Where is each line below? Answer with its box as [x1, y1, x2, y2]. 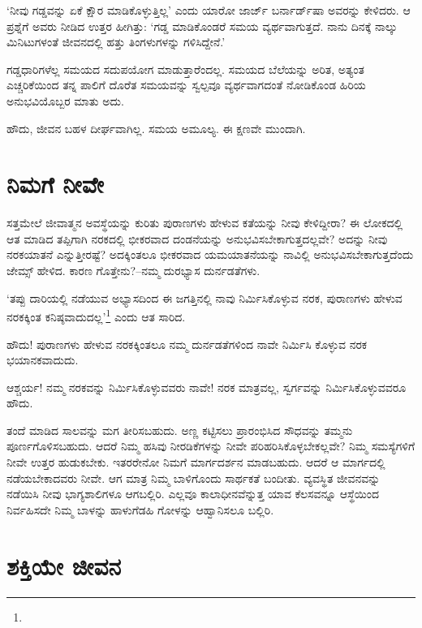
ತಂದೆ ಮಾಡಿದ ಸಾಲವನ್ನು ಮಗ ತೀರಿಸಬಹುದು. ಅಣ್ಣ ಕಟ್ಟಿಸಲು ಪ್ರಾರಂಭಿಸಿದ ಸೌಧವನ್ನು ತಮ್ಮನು [6, 421, 353, 438]
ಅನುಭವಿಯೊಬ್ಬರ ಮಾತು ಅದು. [6, 92, 124, 109]
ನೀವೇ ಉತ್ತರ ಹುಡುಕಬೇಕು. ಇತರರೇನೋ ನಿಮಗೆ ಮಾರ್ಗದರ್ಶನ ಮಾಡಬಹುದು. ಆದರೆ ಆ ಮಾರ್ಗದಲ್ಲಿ [6, 454, 385, 471]
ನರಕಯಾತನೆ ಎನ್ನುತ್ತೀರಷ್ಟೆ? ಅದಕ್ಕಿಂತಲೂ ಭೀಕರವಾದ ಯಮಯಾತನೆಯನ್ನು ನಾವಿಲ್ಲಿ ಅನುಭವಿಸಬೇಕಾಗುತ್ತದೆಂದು [6, 246, 414, 263]
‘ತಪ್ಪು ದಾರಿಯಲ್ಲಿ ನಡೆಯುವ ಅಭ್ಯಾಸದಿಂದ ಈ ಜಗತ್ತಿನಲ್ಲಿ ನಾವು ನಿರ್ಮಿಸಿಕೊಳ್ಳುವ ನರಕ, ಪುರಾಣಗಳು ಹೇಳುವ [6, 289, 403, 306]
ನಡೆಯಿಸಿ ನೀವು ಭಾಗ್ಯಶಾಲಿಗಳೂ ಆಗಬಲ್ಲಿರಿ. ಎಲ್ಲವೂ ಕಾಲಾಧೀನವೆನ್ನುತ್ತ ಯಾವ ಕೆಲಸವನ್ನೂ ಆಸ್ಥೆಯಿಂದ [6, 485, 380, 502]
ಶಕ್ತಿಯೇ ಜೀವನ [6, 548, 122, 582]
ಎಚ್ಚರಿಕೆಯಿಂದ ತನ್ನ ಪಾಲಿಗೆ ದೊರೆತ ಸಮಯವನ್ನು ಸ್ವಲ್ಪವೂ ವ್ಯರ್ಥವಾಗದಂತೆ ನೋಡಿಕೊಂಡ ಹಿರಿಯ [6, 76, 366, 93]
